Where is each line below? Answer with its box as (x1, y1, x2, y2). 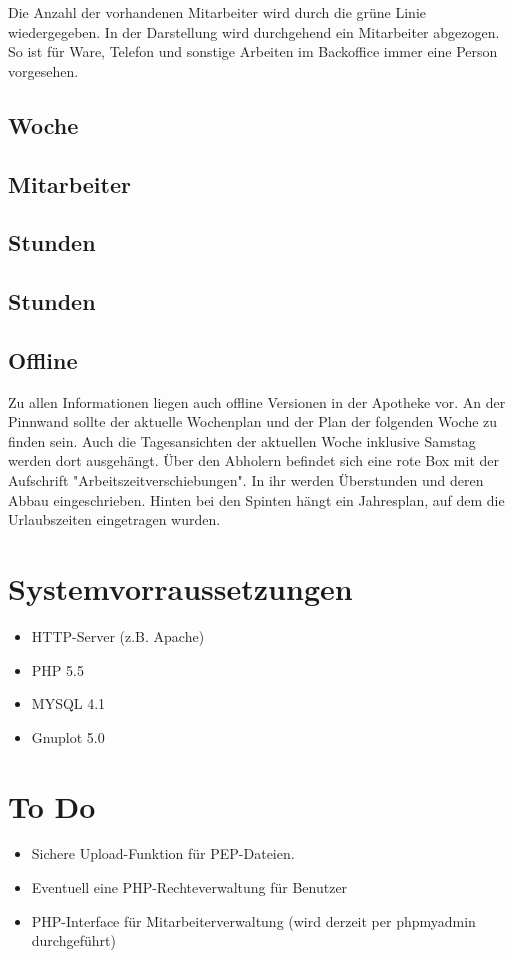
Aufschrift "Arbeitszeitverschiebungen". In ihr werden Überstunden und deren (8, 470, 484, 491)
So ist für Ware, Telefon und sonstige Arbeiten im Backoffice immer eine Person (8, 41, 498, 62)
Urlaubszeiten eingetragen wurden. (8, 509, 221, 530)
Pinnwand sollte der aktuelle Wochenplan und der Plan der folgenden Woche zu (8, 411, 498, 432)
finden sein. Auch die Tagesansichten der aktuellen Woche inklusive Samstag (8, 430, 476, 451)
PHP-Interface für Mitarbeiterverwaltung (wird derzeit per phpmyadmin (31, 910, 476, 931)
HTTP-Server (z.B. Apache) (31, 625, 205, 646)
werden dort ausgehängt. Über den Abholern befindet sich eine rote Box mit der (8, 450, 499, 471)
